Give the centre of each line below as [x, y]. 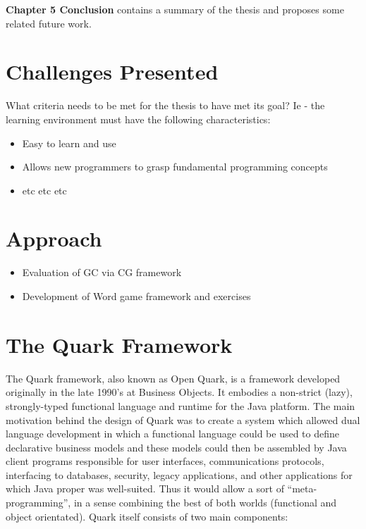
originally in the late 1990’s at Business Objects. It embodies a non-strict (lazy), [179, 392]
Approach [54, 238]
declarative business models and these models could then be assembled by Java [176, 447]
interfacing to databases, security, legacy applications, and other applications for [179, 474]
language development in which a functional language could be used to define [172, 434]
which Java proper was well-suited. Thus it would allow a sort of [145, 488]
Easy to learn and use [69, 143]
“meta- [302, 488]
